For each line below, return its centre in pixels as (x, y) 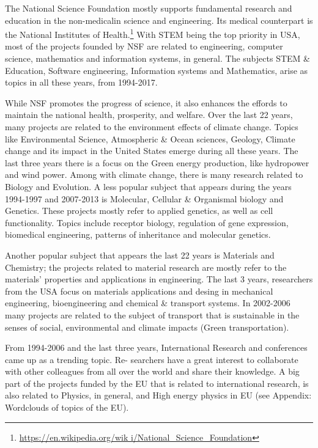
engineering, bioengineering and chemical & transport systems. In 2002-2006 (148, 303)
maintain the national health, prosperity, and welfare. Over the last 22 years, (149, 115)
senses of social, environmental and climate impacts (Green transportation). (147, 327)
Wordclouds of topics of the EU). (67, 407)
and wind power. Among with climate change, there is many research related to (154, 174)
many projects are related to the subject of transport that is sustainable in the (152, 314)
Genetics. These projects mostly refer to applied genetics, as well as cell (139, 211)
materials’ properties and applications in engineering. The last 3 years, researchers (159, 279)
